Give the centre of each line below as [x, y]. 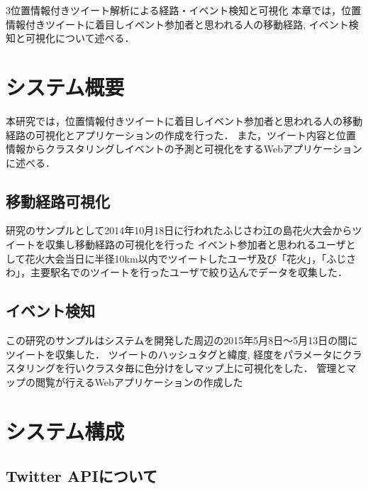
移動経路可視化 [58, 200]
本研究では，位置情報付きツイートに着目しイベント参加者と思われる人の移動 [184, 120]
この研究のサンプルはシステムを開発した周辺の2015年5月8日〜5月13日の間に [182, 340]
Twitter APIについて [82, 476]
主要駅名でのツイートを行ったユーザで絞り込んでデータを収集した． [189, 272]
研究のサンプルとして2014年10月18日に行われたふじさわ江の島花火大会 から [179, 230]
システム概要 [65, 86]
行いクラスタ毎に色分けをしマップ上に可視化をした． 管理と [206, 368]
